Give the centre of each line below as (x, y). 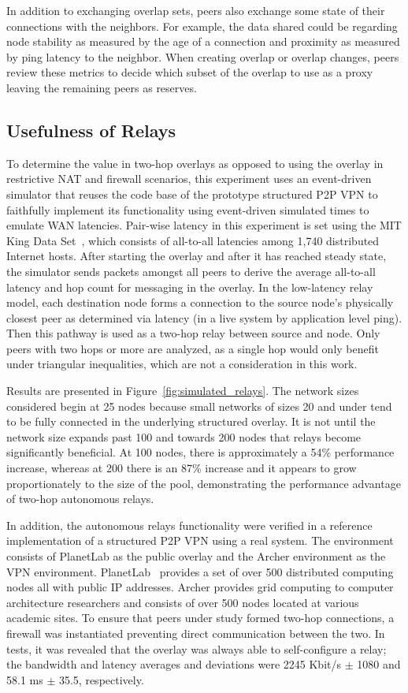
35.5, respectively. (101, 679)
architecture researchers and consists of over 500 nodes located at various (183, 602)
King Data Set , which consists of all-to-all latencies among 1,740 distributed (193, 240)
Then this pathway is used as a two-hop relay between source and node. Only (193, 333)
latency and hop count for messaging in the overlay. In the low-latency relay (190, 287)
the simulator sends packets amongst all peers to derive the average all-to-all (191, 271)
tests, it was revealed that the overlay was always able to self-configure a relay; (197, 648)
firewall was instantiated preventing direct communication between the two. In (196, 633)
